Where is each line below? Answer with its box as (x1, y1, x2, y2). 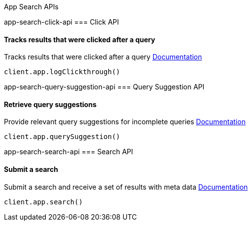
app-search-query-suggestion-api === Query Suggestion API (4, 83, 205, 91)
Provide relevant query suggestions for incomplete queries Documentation (4, 117, 246, 126)
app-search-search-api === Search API (4, 147, 133, 156)
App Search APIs (4, 2, 59, 11)
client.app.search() (4, 197, 83, 206)
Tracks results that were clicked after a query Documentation (4, 53, 202, 61)
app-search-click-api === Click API (4, 18, 119, 26)
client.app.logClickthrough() (4, 68, 121, 76)
